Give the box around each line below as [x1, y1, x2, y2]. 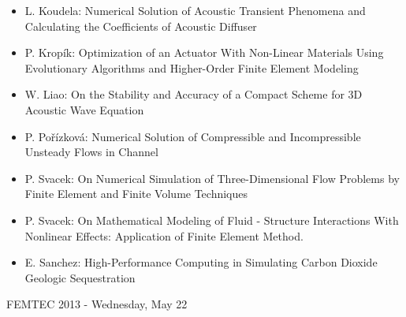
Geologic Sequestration [24, 269, 136, 285]
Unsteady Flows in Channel [24, 144, 158, 160]
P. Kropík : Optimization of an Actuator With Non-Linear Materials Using [24, 44, 384, 61]
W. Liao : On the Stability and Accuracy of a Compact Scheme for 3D [24, 86, 363, 103]
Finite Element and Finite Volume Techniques [24, 185, 248, 202]
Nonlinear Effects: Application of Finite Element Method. [24, 227, 304, 244]
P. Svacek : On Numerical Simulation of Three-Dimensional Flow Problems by [24, 170, 400, 186]
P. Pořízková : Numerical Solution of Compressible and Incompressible [24, 128, 361, 144]
